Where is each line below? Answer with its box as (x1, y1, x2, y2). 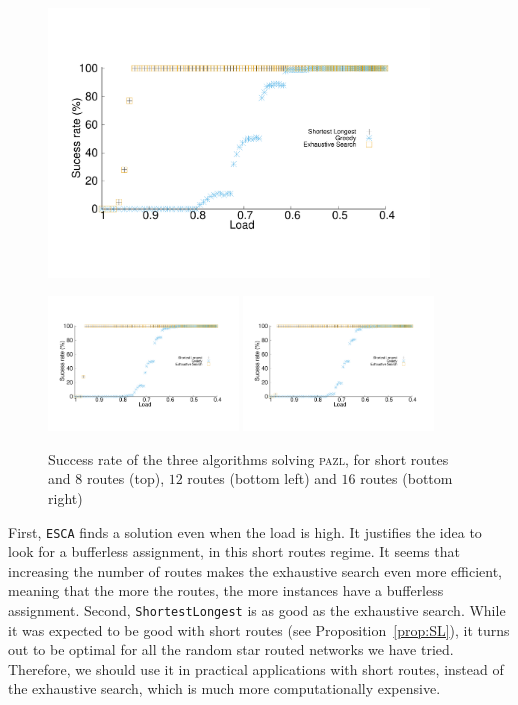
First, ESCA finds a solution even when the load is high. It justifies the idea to (8, 521, 482, 542)
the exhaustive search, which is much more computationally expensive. (8, 678, 441, 699)
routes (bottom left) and (187, 468, 337, 489)
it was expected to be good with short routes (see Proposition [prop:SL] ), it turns (8, 619, 510, 640)
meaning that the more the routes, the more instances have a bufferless (8, 580, 444, 601)
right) (48, 487, 83, 508)
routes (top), (86, 468, 165, 489)
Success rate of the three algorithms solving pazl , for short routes (48, 448, 449, 469)
